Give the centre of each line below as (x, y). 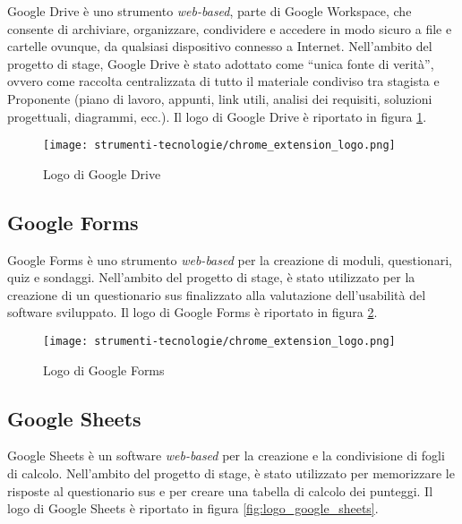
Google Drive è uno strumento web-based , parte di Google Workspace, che (210, 11)
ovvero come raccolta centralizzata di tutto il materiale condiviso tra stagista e (223, 81)
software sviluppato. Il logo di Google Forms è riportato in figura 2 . (192, 312)
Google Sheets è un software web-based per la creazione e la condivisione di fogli (226, 455)
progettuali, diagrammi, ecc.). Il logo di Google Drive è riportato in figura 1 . (217, 116)
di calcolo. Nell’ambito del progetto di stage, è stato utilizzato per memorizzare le (231, 473)
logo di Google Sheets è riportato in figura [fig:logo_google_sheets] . (193, 508)
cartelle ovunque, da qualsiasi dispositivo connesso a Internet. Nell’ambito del (220, 46)
